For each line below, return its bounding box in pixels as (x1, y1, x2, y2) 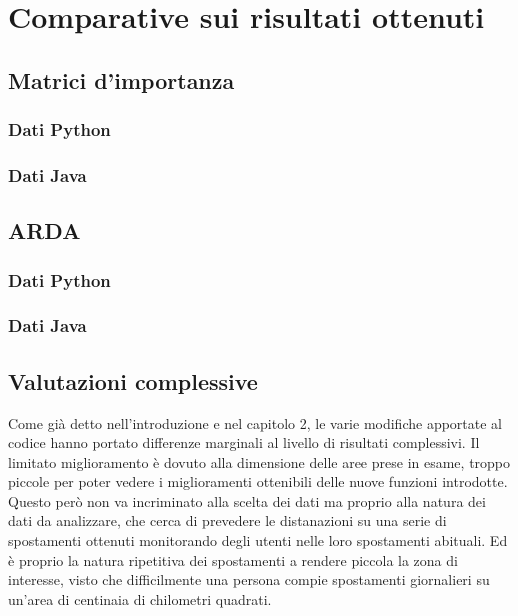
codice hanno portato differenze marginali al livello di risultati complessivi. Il (8, 432, 480, 453)
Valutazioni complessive (8, 365, 258, 396)
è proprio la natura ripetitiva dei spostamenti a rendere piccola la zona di (8, 549, 458, 570)
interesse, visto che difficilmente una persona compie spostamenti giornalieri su (8, 569, 490, 590)
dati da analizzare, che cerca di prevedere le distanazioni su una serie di (8, 510, 447, 531)
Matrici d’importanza (8, 64, 235, 95)
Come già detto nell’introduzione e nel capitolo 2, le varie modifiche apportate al (8, 412, 503, 433)
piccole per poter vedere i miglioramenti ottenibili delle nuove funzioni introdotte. (8, 471, 508, 492)
